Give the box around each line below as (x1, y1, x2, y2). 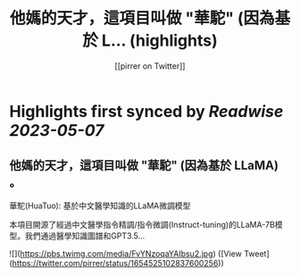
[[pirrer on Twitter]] (114, 60, 186, 71)
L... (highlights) (101, 30, 219, 51)
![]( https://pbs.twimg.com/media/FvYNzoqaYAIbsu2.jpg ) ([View (9, 248, 243, 259)
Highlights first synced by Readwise (9, 101, 284, 122)
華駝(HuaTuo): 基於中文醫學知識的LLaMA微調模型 (9, 200, 191, 211)
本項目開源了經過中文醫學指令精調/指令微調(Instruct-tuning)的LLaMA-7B (9, 219, 275, 230)
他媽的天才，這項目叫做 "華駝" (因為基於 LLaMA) (9, 158, 279, 173)
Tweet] (244, 248, 270, 259)
